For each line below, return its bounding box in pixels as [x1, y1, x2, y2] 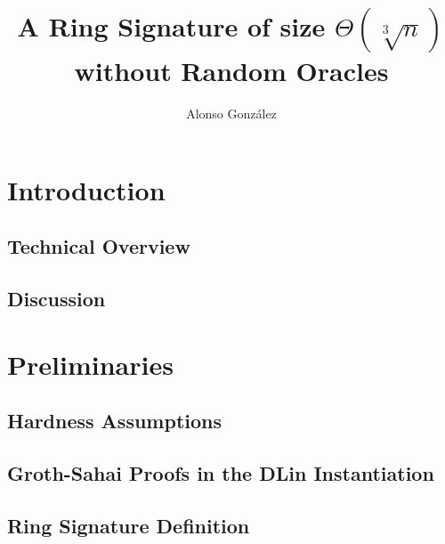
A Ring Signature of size [17, 8, 326, 45]
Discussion [7, 285, 106, 313]
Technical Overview [7, 232, 190, 260]
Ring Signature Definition [7, 511, 250, 539]
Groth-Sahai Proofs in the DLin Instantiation [7, 459, 434, 487]
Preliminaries [7, 345, 174, 382]
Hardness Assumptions [7, 407, 222, 434]
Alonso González [186, 104, 277, 123]
